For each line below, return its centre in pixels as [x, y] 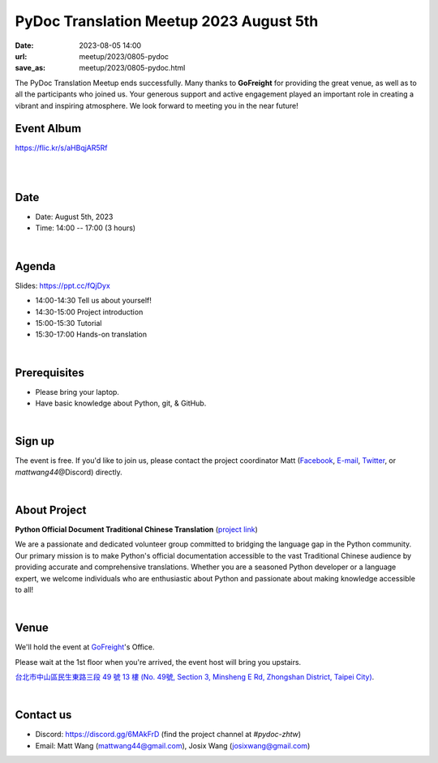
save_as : [30, 68]
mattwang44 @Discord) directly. [69, 472]
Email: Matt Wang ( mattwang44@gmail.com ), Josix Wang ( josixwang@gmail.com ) [173, 745]
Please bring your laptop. [77, 392]
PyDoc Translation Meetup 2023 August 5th [167, 21]
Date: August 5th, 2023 [74, 217]
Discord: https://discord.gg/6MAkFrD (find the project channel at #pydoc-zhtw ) [168, 735]
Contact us [43, 715]
